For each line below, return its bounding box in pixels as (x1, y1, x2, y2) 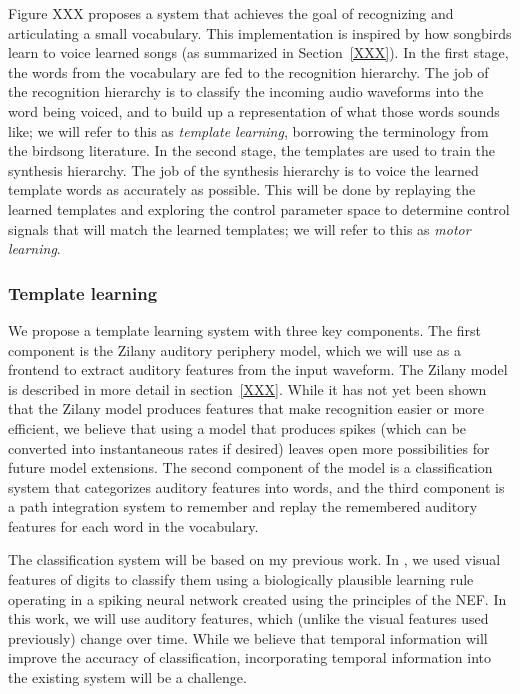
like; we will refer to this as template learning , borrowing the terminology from (8, 120, 489, 141)
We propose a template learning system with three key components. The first (8, 319, 482, 340)
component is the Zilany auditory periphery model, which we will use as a (8, 339, 462, 360)
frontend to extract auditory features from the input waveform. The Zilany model (8, 359, 508, 380)
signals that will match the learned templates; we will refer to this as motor (8, 218, 471, 239)
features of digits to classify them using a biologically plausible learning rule (8, 569, 474, 590)
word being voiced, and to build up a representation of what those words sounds (8, 100, 500, 121)
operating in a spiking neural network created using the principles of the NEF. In (8, 588, 507, 609)
